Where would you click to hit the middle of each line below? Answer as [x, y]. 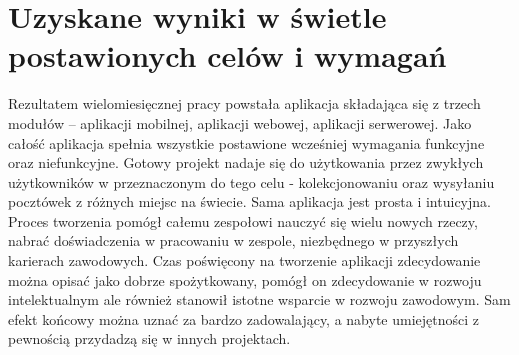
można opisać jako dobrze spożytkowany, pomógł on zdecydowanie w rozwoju [245, 279]
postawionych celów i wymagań [227, 55]
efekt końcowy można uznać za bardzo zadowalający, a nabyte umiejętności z [244, 318]
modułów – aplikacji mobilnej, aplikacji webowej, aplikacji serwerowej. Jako [240, 122]
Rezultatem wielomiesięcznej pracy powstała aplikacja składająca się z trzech [244, 103]
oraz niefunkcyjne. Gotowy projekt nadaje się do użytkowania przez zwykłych [246, 162]
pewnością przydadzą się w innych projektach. [149, 338]
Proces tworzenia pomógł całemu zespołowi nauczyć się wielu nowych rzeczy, [243, 220]
